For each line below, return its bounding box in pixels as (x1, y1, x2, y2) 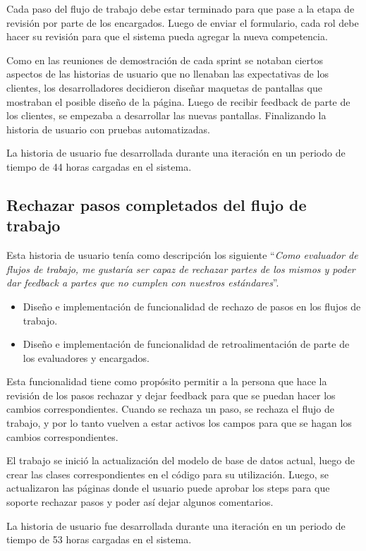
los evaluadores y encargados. (23, 350, 150, 365)
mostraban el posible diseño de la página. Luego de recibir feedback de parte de (6, 94, 350, 109)
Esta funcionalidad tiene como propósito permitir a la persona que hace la (6, 374, 327, 389)
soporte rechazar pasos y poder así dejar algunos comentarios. (6, 495, 274, 509)
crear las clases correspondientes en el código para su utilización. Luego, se (6, 466, 329, 481)
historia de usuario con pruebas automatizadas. (6, 121, 211, 136)
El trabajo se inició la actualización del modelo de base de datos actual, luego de (6, 453, 355, 468)
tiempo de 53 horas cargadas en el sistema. (6, 532, 192, 547)
